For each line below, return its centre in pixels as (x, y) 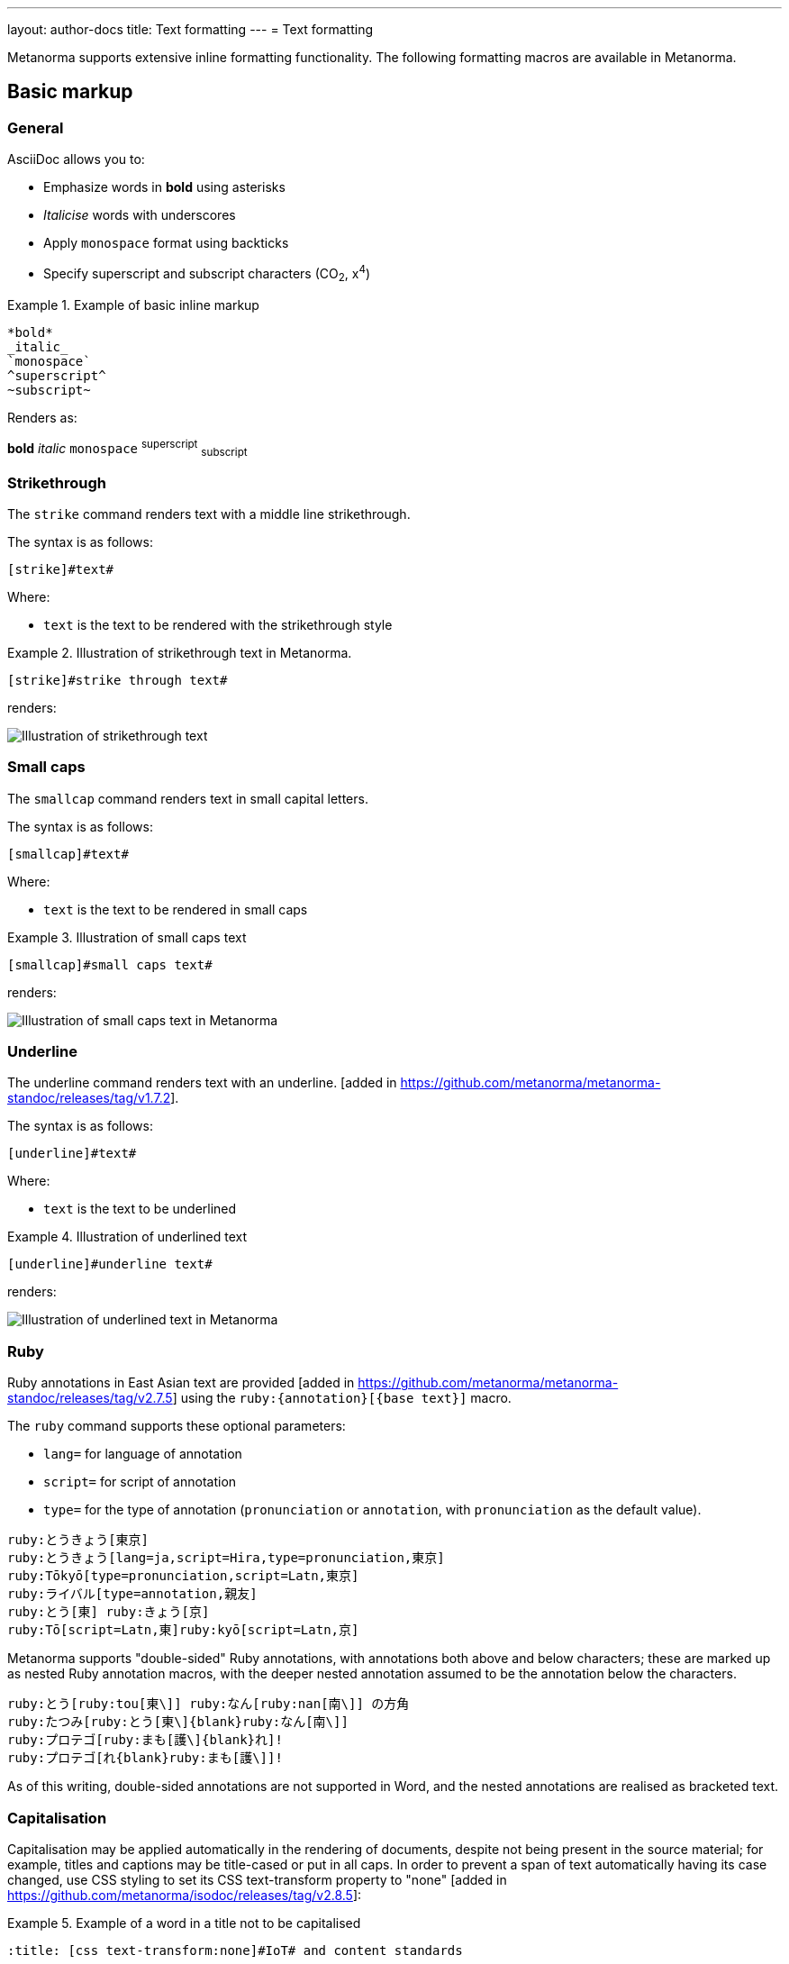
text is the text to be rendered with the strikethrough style (218, 624)
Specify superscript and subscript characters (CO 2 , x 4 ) (207, 274)
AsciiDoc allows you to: (76, 159)
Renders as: (42, 417)
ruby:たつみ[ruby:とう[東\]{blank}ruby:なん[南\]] (178, 1722)
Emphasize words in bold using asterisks (164, 187)
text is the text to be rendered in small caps (176, 909)
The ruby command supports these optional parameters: (177, 1426)
